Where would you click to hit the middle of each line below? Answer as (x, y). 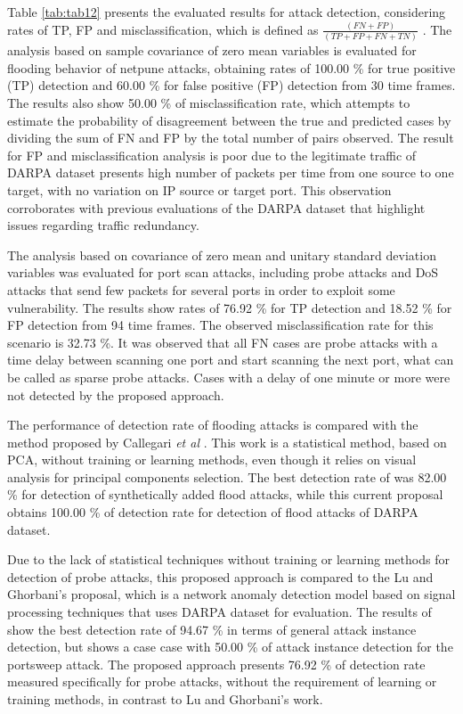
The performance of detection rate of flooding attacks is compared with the (213, 425)
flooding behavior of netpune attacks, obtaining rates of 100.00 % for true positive (231, 67)
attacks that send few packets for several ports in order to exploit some (201, 289)
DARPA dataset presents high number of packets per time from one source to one (231, 172)
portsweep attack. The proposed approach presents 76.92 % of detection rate (216, 664)
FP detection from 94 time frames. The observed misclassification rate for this (220, 325)
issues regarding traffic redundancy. (103, 225)
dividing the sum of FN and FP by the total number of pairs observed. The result (231, 138)
